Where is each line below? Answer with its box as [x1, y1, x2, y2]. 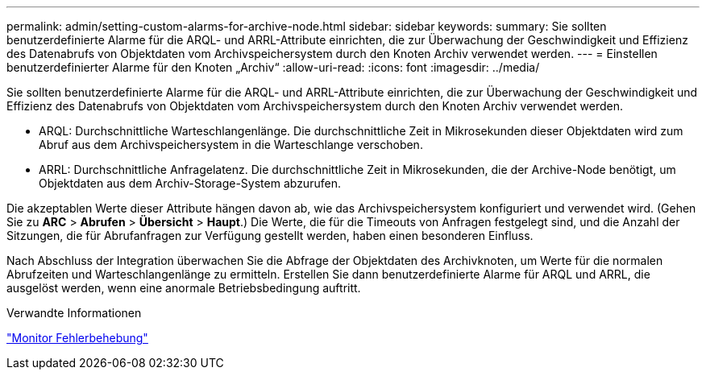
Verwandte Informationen [6, 306, 142, 320]
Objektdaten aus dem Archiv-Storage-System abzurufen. [39, 176, 341, 190]
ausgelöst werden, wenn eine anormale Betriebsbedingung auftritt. [6, 281, 361, 295]
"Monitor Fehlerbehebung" [6, 331, 148, 345]
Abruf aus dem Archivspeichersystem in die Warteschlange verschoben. [39, 138, 423, 151]
